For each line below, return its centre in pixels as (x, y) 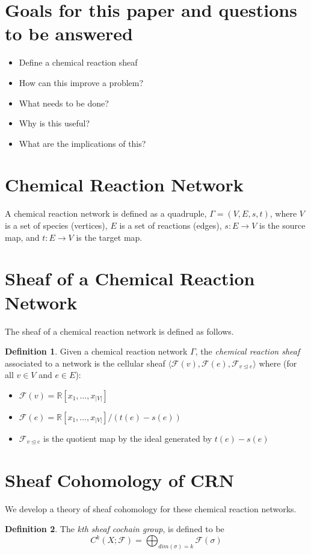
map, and (22, 237)
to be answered (69, 33)
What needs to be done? (64, 103)
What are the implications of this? (82, 143)
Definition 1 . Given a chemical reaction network (96, 351)
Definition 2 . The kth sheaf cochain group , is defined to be (115, 529)
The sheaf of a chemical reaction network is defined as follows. (119, 331)
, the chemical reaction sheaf (248, 351)
